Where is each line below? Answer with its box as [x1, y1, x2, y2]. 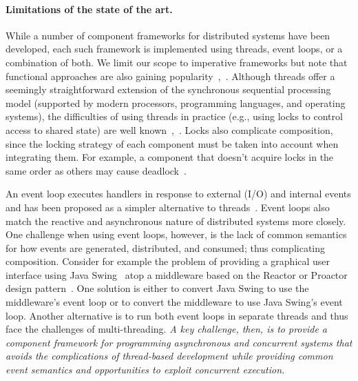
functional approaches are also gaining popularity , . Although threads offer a [6, 68, 335, 83]
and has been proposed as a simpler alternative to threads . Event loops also [6, 199, 330, 214]
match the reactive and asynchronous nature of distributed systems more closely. [6, 213, 346, 228]
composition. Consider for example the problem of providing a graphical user [6, 254, 330, 268]
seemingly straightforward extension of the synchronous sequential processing [6, 82, 331, 97]
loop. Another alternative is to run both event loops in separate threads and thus [6, 308, 348, 322]
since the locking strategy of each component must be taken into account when [6, 136, 339, 150]
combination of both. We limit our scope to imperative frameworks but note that [6, 55, 348, 69]
